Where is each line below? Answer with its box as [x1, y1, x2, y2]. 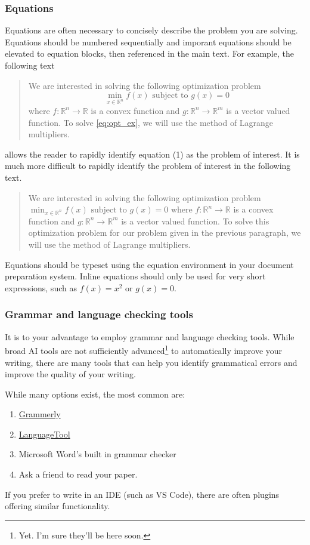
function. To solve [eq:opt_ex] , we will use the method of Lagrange [28, 116, 274, 128]
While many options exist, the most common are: [5, 387, 185, 400]
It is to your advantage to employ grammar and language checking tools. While [5, 330, 294, 343]
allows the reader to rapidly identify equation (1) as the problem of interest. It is [5, 147, 300, 160]
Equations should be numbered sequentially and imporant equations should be [5, 35, 292, 48]
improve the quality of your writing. [5, 368, 136, 380]
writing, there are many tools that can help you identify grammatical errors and [5, 356, 297, 368]
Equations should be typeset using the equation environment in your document [5, 258, 294, 270]
